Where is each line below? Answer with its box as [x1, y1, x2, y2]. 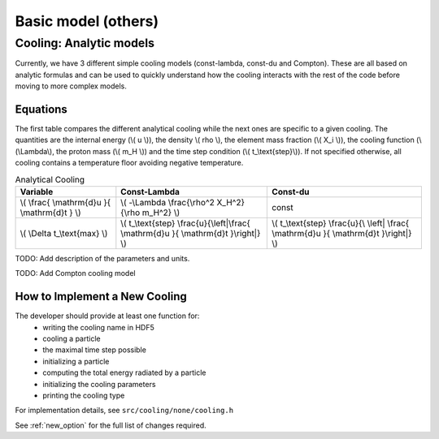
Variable [20, 187, 54, 198]
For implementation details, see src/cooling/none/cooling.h [15, 406, 234, 415]
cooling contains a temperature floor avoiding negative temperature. [15, 158, 244, 168]
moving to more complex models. [15, 81, 128, 91]
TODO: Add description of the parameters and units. [15, 254, 190, 264]
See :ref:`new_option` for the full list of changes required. [15, 420, 206, 430]
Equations [15, 102, 68, 116]
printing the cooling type [42, 390, 125, 401]
